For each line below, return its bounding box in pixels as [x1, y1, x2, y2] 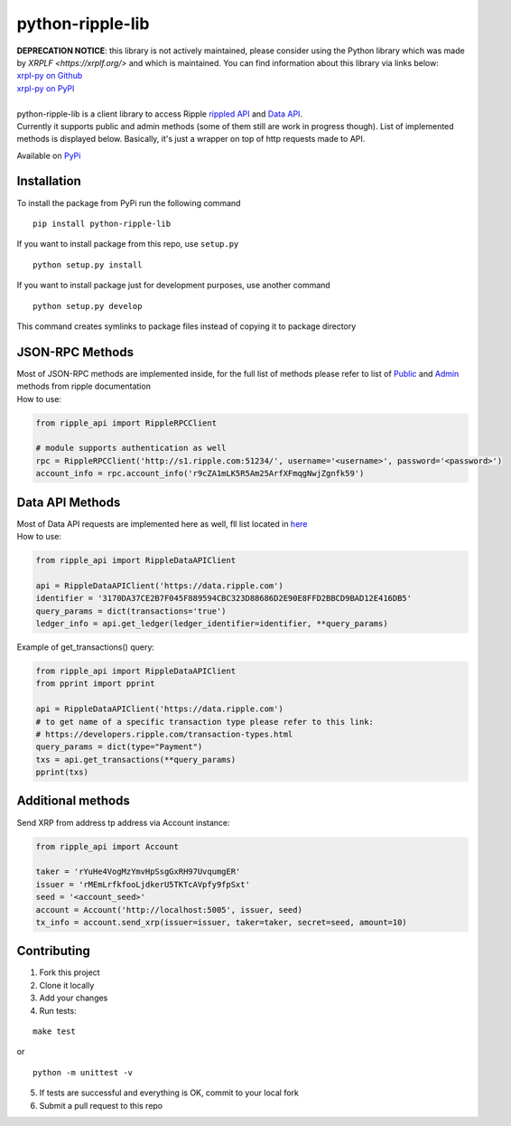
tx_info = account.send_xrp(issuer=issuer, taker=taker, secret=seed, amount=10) [35, 917, 408, 927]
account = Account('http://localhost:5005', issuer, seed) [35, 905, 302, 915]
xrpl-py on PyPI [16, 82, 75, 94]
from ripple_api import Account [35, 841, 180, 851]
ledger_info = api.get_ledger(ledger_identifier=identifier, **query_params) [35, 618, 388, 628]
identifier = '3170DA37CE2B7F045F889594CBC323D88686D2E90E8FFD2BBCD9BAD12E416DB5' [35, 593, 413, 604]
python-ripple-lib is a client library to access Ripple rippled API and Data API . [16, 108, 302, 119]
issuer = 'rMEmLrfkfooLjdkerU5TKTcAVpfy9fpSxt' [35, 879, 250, 889]
